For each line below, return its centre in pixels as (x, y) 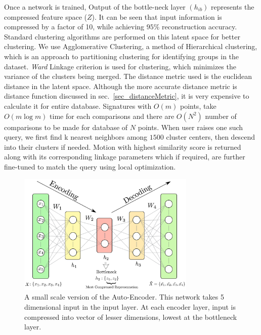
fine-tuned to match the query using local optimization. (90, 166)
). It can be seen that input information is (157, 16)
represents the (233, 7)
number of (221, 116)
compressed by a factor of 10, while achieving (74, 27)
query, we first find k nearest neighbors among (76, 137)
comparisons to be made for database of (66, 127)
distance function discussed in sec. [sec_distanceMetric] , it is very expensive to (127, 96)
